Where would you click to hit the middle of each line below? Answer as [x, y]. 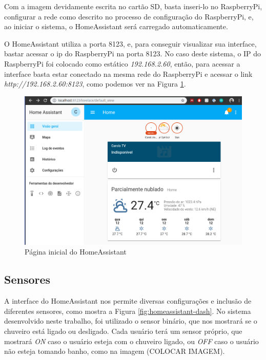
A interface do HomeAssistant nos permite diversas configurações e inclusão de [128, 301]
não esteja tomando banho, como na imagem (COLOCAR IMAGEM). [115, 351]
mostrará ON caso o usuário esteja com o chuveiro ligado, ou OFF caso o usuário [131, 341]
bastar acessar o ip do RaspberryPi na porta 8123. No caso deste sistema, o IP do [133, 54]
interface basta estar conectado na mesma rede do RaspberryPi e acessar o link [128, 73]
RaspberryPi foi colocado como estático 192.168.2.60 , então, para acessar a [122, 63]
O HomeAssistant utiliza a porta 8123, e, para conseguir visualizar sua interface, [130, 43]
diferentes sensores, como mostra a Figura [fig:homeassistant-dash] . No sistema [128, 311]
